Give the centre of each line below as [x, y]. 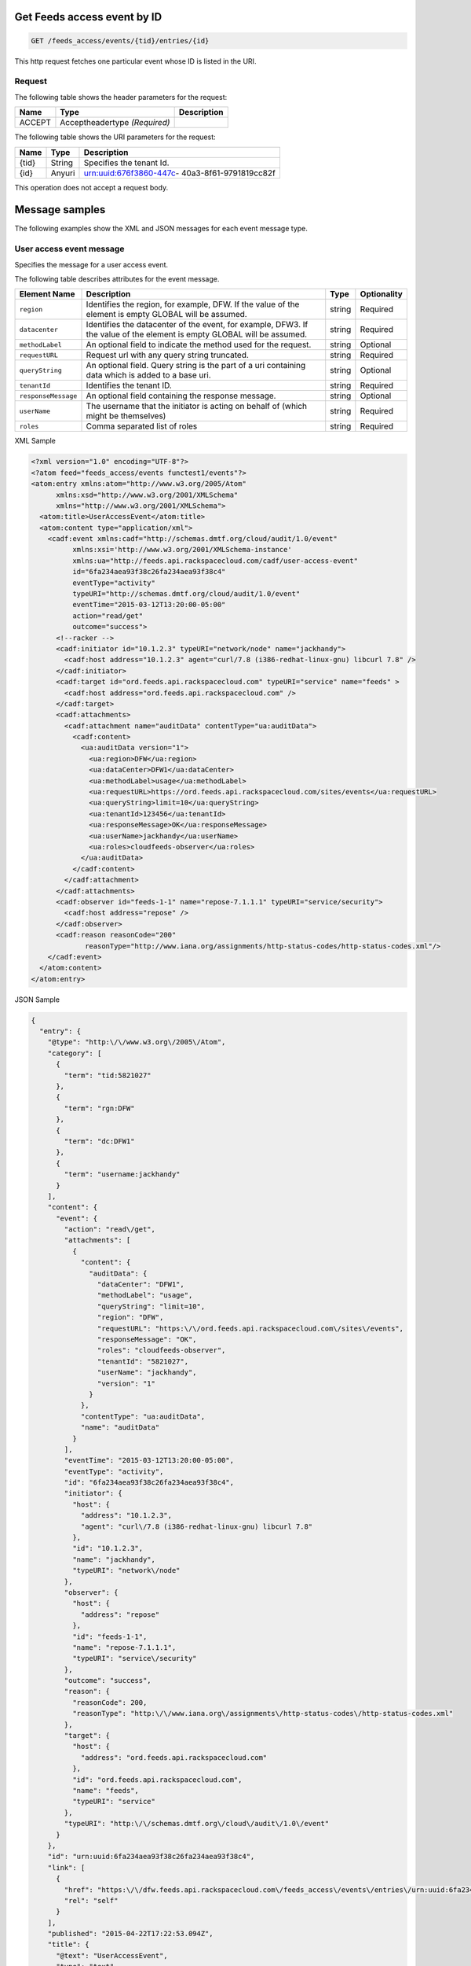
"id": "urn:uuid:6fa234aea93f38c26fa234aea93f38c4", [151, 1857]
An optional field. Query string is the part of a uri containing [196, 366]
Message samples [60, 210]
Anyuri [63, 173]
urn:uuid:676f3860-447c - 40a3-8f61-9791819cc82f [180, 173]
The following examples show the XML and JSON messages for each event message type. [161, 229]
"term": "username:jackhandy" [122, 1174]
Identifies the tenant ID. [129, 385]
